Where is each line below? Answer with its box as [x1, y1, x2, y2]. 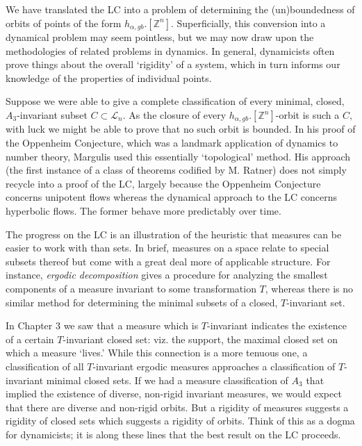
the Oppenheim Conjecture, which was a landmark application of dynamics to [6, 135, 338, 150]
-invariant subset [17, 108, 88, 122]
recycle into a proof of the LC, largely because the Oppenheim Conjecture [6, 176, 321, 190]
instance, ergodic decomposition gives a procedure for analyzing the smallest [6, 267, 328, 282]
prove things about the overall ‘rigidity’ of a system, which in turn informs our [6, 57, 340, 72]
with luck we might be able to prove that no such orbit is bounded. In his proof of [6, 122, 356, 136]
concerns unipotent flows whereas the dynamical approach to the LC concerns [6, 190, 338, 204]
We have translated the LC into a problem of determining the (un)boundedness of [6, 2, 355, 16]
